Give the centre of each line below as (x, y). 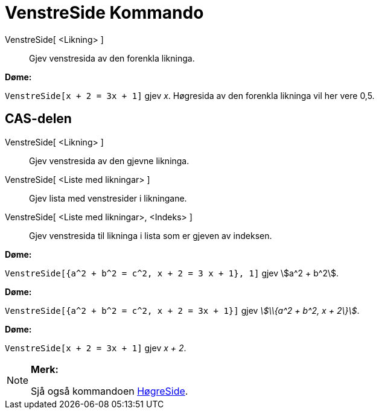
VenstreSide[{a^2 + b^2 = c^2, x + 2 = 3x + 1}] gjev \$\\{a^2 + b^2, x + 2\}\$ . (182, 310)
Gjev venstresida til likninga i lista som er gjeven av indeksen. (151, 235)
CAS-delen (38, 119)
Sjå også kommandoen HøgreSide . (110, 391)
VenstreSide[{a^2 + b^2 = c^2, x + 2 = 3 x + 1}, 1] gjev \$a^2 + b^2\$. (172, 273)
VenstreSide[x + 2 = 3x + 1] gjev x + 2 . (96, 348)
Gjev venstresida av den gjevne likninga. (109, 161)
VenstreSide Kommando (104, 13)
